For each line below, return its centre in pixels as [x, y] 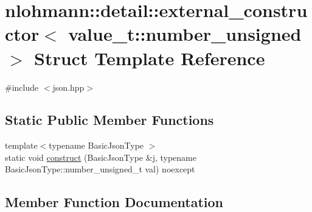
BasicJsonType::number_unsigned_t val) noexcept [100, 169]
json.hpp [68, 87]
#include [22, 87]
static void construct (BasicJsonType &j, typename [101, 157]
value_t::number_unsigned [185, 34]
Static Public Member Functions [109, 120]
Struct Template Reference [150, 58]
